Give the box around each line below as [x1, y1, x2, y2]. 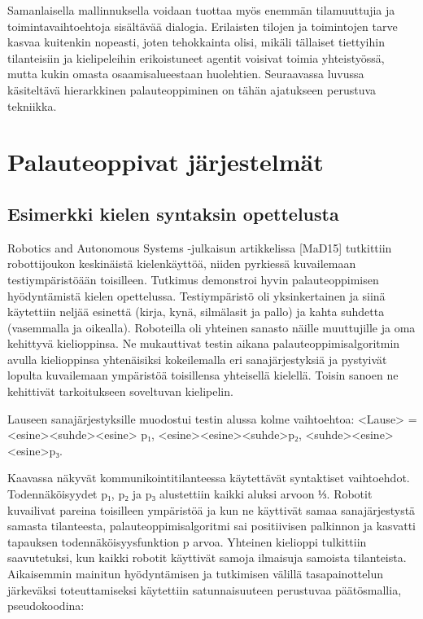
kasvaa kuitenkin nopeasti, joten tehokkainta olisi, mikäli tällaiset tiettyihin [7, 33, 385, 50]
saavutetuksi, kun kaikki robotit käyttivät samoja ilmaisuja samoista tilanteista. [7, 549, 407, 566]
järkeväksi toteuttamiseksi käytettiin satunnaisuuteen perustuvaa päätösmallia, [7, 581, 402, 598]
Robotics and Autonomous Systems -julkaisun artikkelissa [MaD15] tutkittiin [7, 239, 392, 256]
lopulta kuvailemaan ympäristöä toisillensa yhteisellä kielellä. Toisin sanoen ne [7, 367, 399, 384]
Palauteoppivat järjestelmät [7, 145, 324, 178]
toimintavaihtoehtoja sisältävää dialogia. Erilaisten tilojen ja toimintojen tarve [7, 17, 398, 34]
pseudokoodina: [7, 597, 85, 614]
